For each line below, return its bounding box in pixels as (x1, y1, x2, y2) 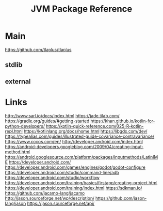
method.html (5, 149, 31, 155)
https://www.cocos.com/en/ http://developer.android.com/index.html (5, 138, 143, 144)
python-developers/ (5, 123, 45, 129)
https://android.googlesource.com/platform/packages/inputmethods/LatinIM (5, 154, 158, 160)
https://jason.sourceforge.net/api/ (27, 200, 95, 206)
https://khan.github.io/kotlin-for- (90, 118, 155, 124)
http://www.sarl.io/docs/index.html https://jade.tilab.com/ (5, 113, 120, 118)
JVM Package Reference (31, 3, 132, 15)
